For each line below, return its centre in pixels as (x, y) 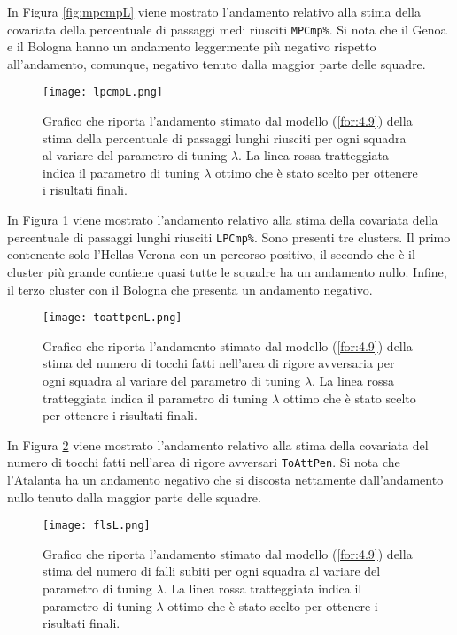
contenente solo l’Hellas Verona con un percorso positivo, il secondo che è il (211, 254)
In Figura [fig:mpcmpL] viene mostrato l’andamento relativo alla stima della (214, 11)
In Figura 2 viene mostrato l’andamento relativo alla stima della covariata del (218, 444)
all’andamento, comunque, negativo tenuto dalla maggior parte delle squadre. (217, 63)
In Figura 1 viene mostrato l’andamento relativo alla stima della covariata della (223, 220)
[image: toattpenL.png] (112, 318)
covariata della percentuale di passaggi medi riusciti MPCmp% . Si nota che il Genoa (227, 29)
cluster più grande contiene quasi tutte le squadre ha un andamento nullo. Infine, (227, 271)
